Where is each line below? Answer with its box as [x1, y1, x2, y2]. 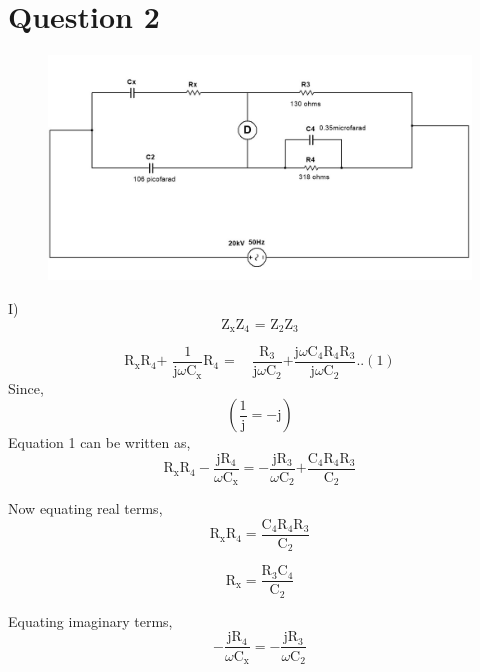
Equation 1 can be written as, [8, 432, 191, 453]
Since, [8, 377, 44, 398]
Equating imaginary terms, [8, 610, 173, 631]
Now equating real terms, [8, 498, 163, 519]
